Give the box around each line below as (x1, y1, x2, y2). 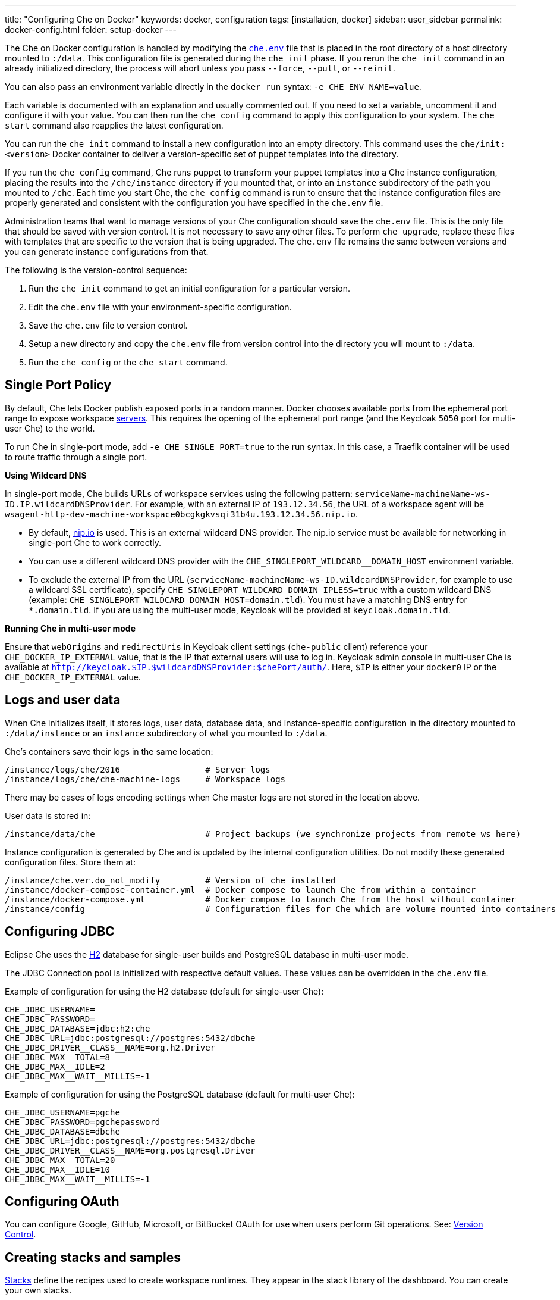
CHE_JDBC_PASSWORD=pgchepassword (5, 1117, 161, 1127)
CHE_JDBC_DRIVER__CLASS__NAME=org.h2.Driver (5, 1042, 216, 1052)
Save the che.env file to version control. (29, 320, 188, 330)
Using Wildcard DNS (5, 470, 87, 480)
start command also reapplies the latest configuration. (5, 120, 224, 130)
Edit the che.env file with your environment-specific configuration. (29, 302, 292, 312)
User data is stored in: (5, 810, 91, 821)
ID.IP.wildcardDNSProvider (5, 499, 130, 509)
